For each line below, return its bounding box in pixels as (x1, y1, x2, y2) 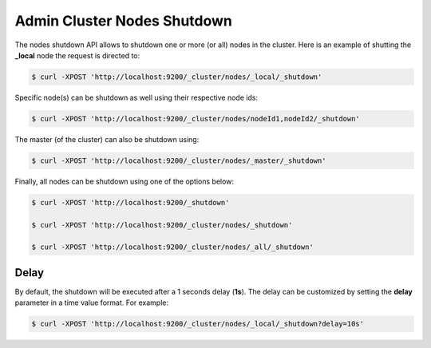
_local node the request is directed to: (14, 50, 140, 60)
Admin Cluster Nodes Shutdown (14, 12, 233, 30)
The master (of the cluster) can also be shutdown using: (14, 134, 200, 144)
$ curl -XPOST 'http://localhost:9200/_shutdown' (31, 198, 230, 207)
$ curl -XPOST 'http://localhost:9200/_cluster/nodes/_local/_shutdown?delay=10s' (31, 319, 365, 329)
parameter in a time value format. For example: (14, 298, 169, 307)
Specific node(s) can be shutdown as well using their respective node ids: (14, 93, 259, 102)
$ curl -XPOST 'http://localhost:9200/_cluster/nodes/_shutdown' (31, 220, 293, 229)
